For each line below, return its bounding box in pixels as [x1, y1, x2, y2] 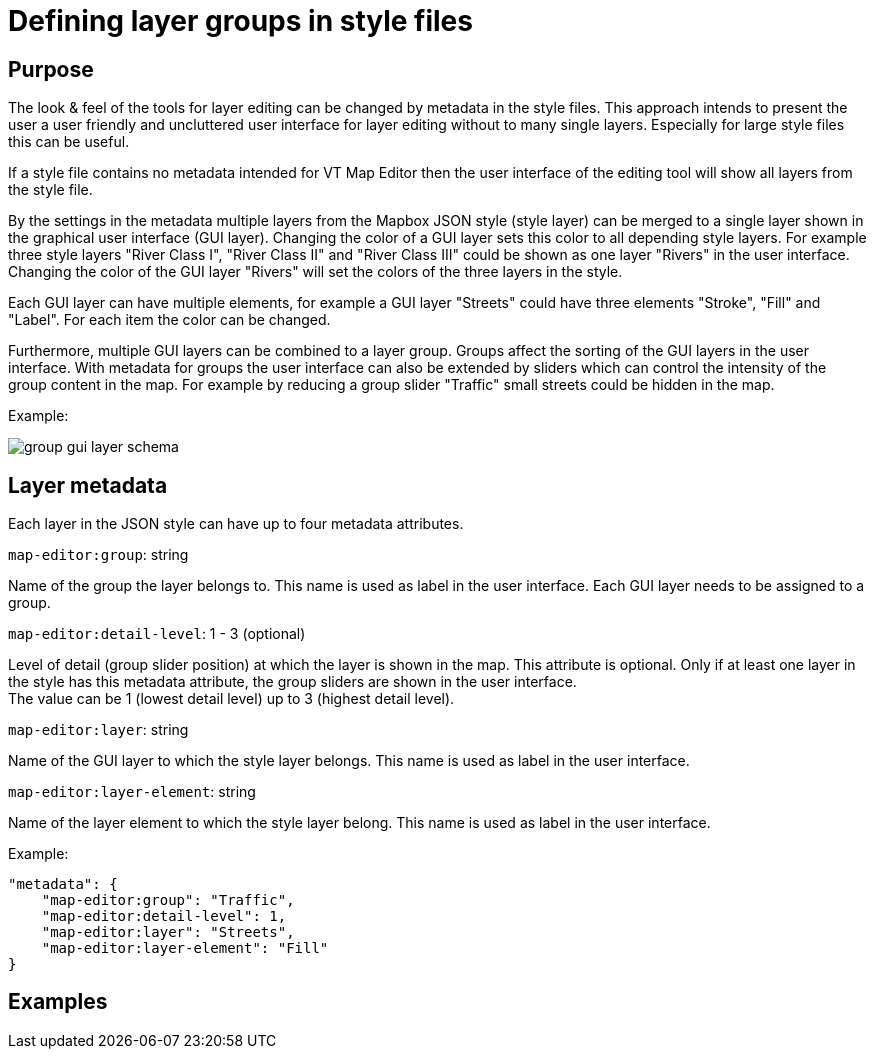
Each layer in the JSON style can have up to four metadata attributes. [8, 515, 464, 533]
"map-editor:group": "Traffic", [41, 892, 295, 909]
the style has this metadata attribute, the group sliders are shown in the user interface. [8, 673, 577, 691]
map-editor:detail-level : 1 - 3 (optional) [8, 625, 306, 643]
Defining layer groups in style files [8, 4, 473, 38]
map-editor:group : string [8, 546, 189, 564]
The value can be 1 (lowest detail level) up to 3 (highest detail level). [8, 690, 455, 708]
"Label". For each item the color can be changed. [8, 311, 331, 329]
